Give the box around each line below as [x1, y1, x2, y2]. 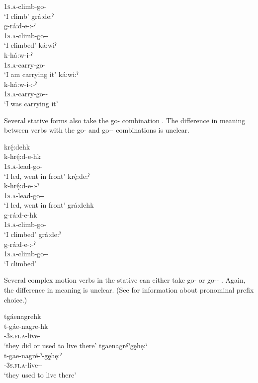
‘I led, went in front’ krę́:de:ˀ [4, 170, 90, 181]
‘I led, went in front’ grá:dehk [4, 200, 94, 210]
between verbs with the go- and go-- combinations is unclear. [4, 125, 189, 135]
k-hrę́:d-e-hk [4, 151, 41, 161]
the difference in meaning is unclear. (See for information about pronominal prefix [4, 285, 254, 295]
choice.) [4, 294, 27, 305]
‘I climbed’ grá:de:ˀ [4, 229, 61, 239]
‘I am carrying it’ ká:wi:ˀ [4, 69, 79, 79]
